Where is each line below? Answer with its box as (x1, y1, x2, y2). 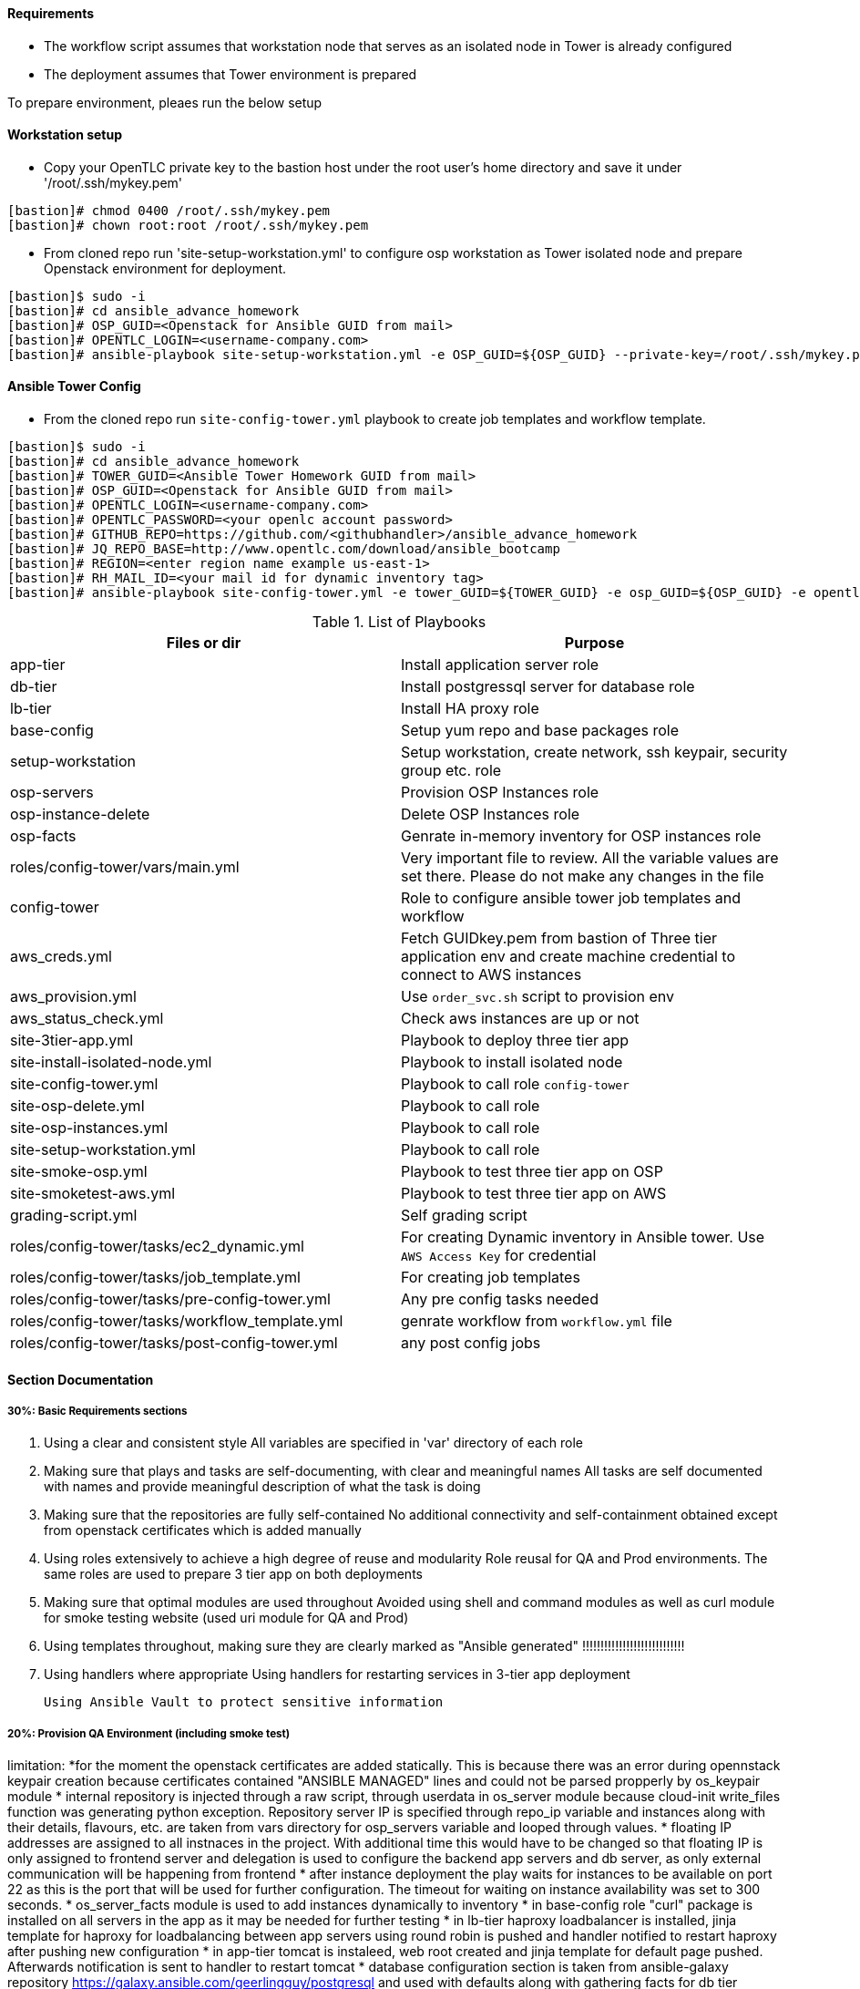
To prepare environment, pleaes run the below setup (7, 94, 322, 110)
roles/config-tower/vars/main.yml (10, 858, 240, 877)
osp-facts (10, 827, 77, 846)
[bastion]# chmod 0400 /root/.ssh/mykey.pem (7, 202, 331, 218)
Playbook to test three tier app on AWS (401, 1184, 667, 1203)
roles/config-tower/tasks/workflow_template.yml (10, 1312, 343, 1331)
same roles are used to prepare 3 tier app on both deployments (44, 1566, 423, 1582)
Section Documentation (7, 1371, 154, 1387)
